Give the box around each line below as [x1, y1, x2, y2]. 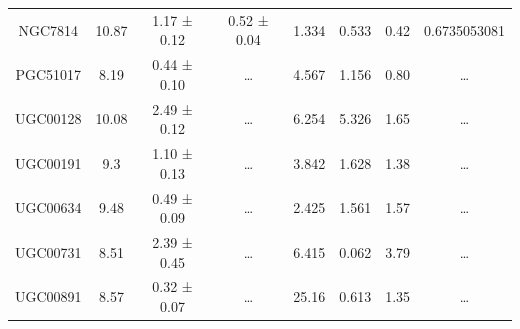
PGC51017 [15, 63, 82, 84]
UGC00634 [15, 197, 82, 218]
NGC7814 [18, 19, 79, 40]
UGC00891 [15, 286, 82, 307]
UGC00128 [15, 108, 82, 129]
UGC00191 [15, 152, 82, 173]
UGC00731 [15, 241, 82, 262]
